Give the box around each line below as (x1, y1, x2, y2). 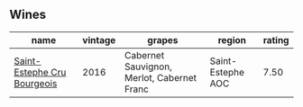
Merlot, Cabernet (124, 71, 197, 84)
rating (262, 33, 289, 46)
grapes (147, 33, 179, 46)
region (217, 33, 246, 46)
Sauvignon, (124, 60, 173, 73)
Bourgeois (14, 76, 58, 89)
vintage (82, 33, 116, 46)
